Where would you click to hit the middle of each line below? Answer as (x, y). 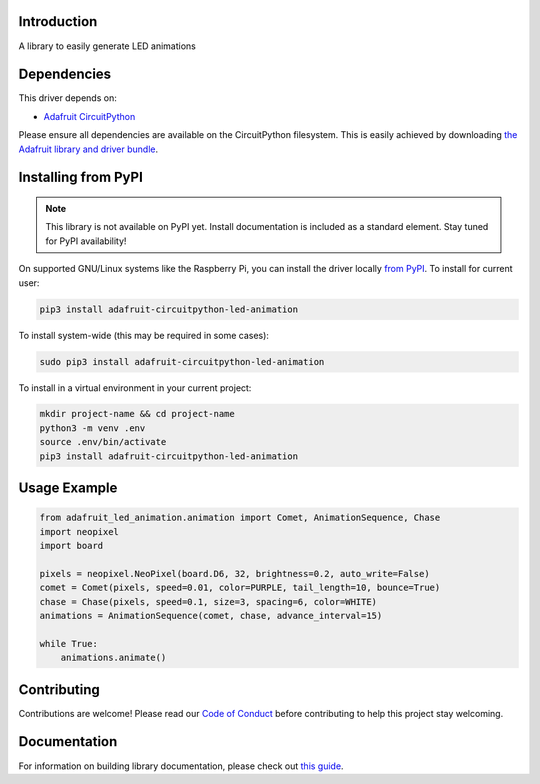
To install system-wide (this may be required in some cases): (144, 335)
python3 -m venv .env (92, 428)
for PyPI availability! (86, 241)
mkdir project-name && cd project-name (137, 414)
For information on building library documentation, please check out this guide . (181, 766)
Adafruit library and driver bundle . (88, 149)
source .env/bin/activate (103, 442)
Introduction (58, 21)
